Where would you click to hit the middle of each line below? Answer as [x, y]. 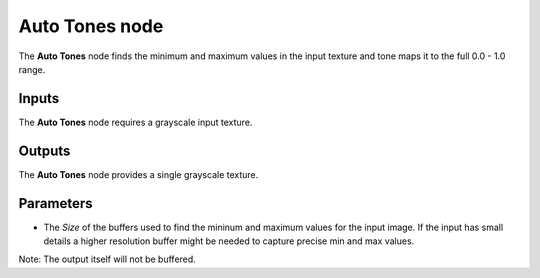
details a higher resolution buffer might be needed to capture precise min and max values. [229, 241]
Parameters [55, 203]
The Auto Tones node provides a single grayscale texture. [138, 174]
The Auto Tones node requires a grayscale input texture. [135, 122]
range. [32, 69]
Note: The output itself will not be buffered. [107, 259]
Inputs [39, 98]
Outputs [44, 150]
